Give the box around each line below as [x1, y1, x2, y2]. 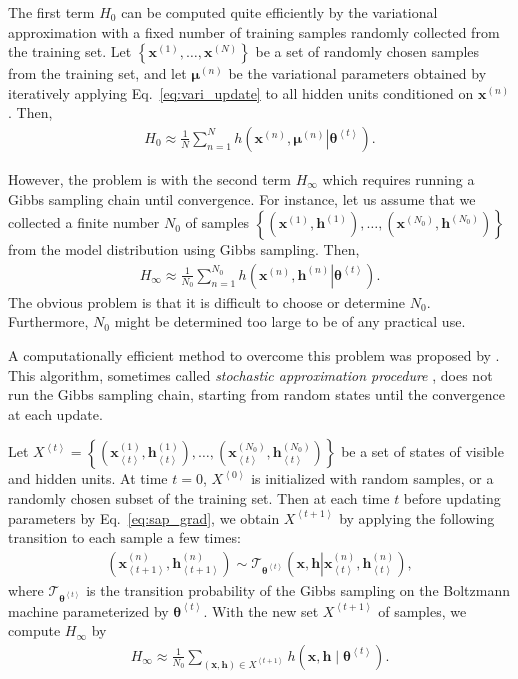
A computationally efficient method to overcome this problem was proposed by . [8, 345, 500, 365]
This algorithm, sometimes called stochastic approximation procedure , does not [8, 364, 493, 385]
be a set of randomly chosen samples [255, 41, 480, 62]
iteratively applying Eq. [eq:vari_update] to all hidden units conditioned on [8, 82, 474, 103]
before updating [403, 487, 501, 508]
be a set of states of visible [341, 441, 504, 462]
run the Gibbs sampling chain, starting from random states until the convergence [8, 384, 505, 405]
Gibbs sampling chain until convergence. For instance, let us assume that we [8, 188, 476, 209]
